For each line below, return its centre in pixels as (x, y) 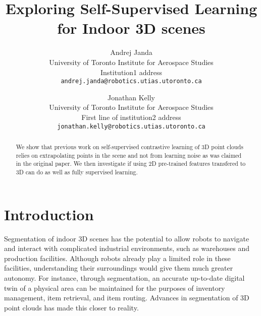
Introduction (49, 214)
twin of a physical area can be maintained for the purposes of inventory (115, 288)
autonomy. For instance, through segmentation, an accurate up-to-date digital (124, 277)
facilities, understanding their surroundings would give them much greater (119, 268)
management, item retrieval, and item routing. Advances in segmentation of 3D (127, 298)
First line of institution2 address (131, 117)
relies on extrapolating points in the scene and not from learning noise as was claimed (129, 155)
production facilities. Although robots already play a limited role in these (117, 258)
